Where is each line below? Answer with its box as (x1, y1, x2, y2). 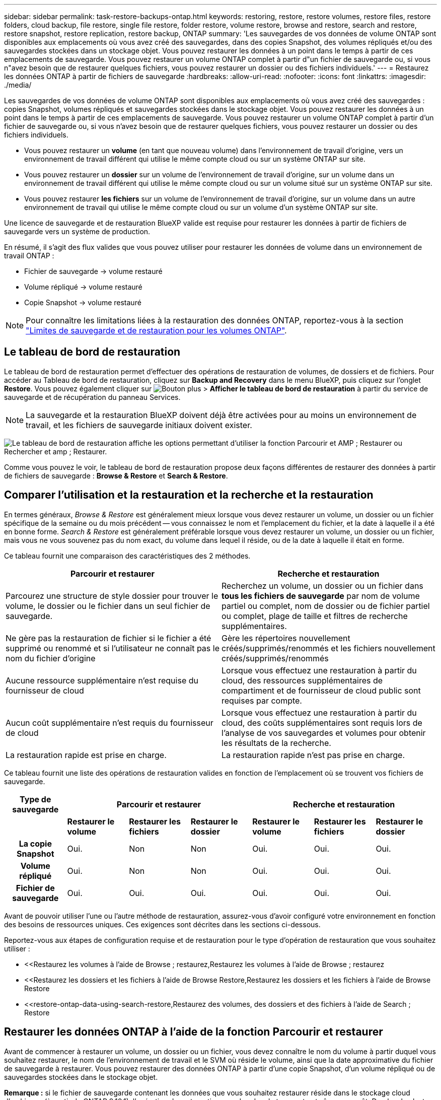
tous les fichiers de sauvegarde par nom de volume (222, 590, 420, 601)
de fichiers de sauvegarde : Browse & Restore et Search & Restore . (4, 471, 228, 480)
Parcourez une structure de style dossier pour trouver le (6, 590, 218, 601)
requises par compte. (222, 695, 302, 706)
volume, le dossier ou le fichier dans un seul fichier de (6, 600, 210, 611)
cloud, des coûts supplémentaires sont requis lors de (222, 717, 422, 728)
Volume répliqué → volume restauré (24, 283, 142, 291)
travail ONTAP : (4, 251, 54, 260)
